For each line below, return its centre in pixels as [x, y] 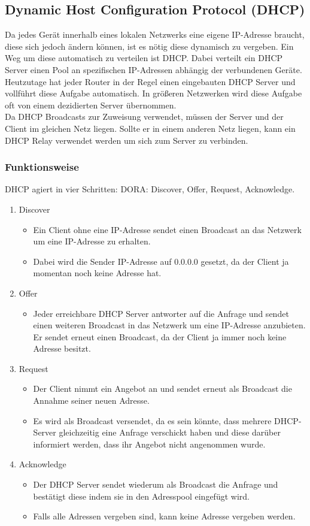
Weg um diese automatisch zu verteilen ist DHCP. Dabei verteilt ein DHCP [144, 58]
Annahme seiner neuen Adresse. [91, 400]
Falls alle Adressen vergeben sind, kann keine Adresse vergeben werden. [164, 516]
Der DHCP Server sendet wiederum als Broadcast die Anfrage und [156, 484]
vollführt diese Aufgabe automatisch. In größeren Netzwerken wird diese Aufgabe [154, 93]
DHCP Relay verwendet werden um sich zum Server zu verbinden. [127, 140]
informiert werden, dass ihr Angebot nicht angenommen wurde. [149, 444]
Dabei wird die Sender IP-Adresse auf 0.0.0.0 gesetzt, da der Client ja [161, 261]
